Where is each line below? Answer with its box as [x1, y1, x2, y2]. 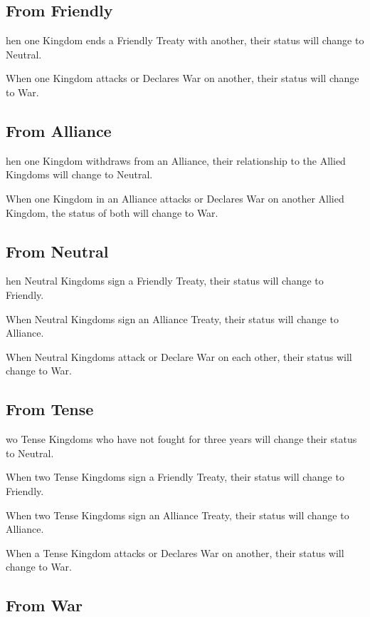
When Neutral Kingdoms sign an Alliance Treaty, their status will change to [6, 311, 339, 326]
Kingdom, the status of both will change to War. [6, 205, 218, 220]
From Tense [6, 398, 94, 420]
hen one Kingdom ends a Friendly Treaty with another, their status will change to [6, 33, 364, 48]
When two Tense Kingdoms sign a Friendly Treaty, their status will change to [6, 469, 344, 484]
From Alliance [6, 119, 112, 141]
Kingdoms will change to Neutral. [6, 167, 153, 182]
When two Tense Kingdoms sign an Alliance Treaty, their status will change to [6, 507, 349, 522]
